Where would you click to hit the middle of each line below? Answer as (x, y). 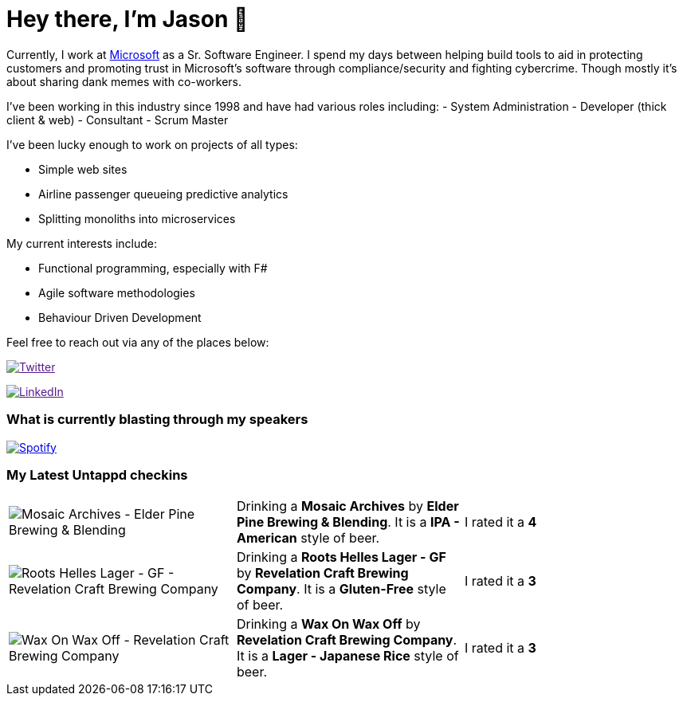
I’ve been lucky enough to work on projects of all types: (152, 144)
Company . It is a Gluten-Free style (341, 589)
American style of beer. (308, 538)
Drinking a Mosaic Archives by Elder (347, 506)
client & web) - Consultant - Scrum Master (118, 120)
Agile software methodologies (117, 292)
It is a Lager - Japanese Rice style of (347, 656)
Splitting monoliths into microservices (137, 218)
